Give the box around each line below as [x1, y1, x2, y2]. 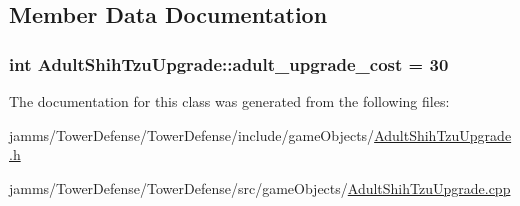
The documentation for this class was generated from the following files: [9, 91, 450, 111]
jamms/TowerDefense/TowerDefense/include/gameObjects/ [9, 124, 375, 145]
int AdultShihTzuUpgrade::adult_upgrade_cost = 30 [9, 51, 449, 76]
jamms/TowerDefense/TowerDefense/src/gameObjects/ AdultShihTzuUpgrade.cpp [9, 177, 511, 198]
